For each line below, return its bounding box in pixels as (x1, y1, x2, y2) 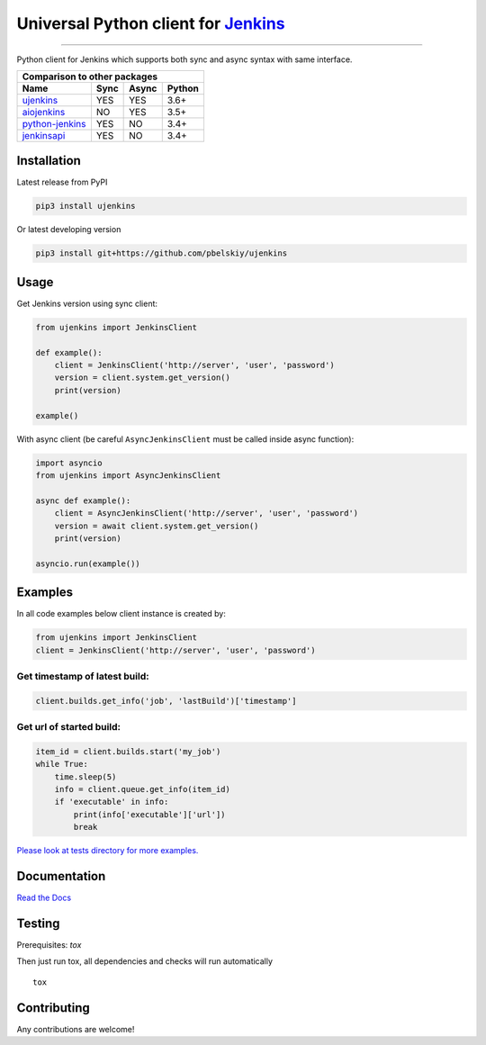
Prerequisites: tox (16, 940, 82, 950)
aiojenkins (22, 105, 66, 118)
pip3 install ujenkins (35, 201, 136, 212)
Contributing (16, 1000, 90, 1015)
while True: (35, 759, 89, 770)
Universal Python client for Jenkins (16, 14, 285, 33)
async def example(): (35, 495, 131, 506)
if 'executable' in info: (54, 797, 169, 807)
